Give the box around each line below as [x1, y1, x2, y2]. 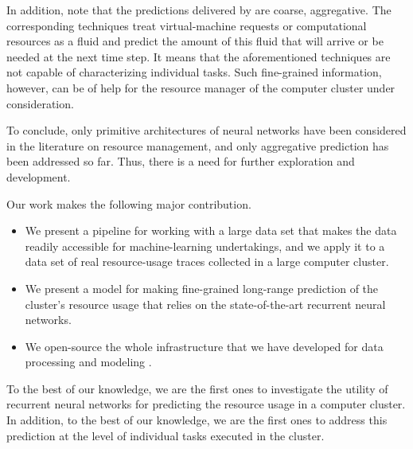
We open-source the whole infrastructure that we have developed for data [25, 338, 384, 354]
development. [6, 168, 71, 185]
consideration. [6, 95, 74, 111]
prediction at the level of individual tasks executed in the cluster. [6, 427, 325, 443]
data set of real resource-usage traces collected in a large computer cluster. [25, 253, 389, 270]
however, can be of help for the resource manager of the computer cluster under [6, 79, 395, 96]
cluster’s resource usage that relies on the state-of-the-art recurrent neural [25, 295, 386, 312]
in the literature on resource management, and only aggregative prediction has [6, 137, 389, 154]
